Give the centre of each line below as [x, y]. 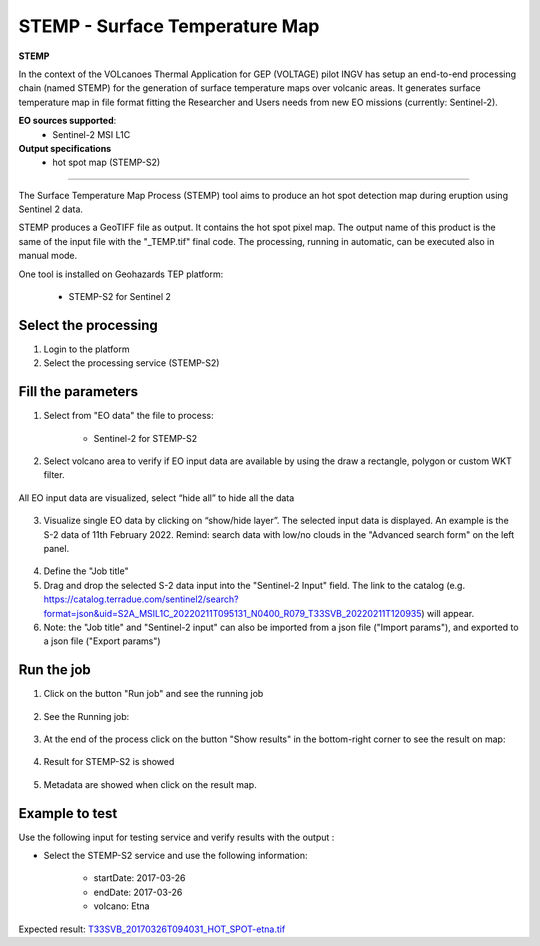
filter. [54, 475]
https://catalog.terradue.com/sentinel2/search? [141, 599]
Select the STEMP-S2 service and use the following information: [175, 856]
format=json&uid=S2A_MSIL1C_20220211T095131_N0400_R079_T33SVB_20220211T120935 [232, 613]
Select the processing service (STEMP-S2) [131, 363]
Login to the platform [86, 349]
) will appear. [448, 613]
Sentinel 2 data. [51, 209]
